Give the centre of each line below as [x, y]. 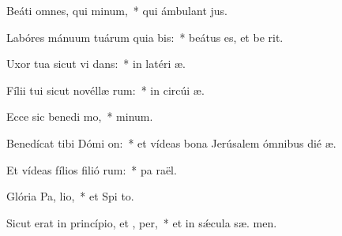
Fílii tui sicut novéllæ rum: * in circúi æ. [105, 90]
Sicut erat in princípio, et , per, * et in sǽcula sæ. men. [142, 222]
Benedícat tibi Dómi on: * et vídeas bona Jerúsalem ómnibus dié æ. [171, 142]
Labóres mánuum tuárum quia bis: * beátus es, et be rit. [145, 37]
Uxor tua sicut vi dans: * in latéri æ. [96, 64]
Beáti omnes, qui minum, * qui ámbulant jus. [117, 10]
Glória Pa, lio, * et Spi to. [70, 196]
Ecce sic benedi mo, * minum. [80, 116]
